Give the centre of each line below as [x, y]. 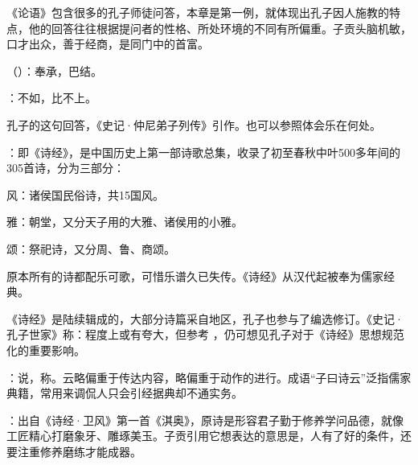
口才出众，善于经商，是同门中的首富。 [108, 44]
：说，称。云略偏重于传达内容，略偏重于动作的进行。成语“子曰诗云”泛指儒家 [209, 377]
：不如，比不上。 [51, 98]
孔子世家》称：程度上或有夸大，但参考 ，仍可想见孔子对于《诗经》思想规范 [205, 334]
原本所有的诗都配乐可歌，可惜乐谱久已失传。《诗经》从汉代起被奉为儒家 [195, 276]
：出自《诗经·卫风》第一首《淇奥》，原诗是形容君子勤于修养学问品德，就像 [205, 420]
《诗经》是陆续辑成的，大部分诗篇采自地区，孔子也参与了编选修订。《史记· [205, 318]
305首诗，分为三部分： [66, 168]
